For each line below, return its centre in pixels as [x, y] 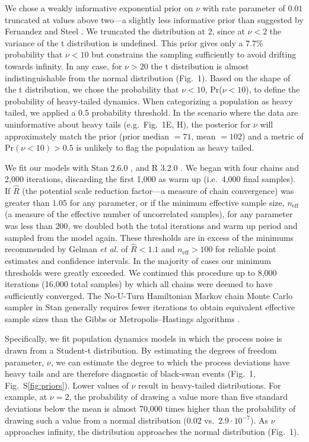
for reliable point [246, 249]
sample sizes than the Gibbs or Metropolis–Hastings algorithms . [122, 318]
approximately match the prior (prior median [87, 136]
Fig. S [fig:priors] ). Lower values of [67, 385]
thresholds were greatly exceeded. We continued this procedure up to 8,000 [141, 272]
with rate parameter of [244, 8]
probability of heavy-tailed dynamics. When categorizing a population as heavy [149, 101]
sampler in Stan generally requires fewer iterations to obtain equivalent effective [150, 307]
